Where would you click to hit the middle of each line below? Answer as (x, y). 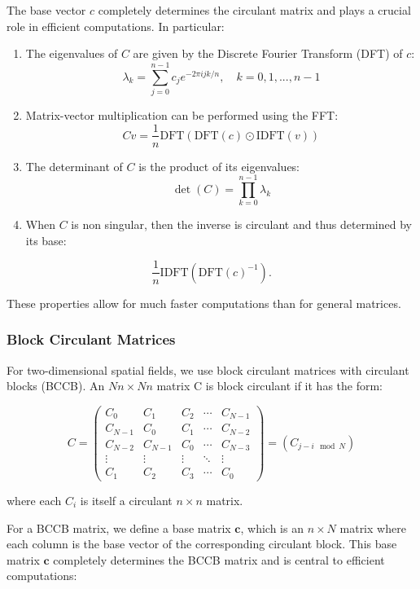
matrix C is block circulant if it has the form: (269, 386)
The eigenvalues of (72, 53)
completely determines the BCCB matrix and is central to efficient (219, 559)
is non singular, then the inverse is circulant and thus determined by (241, 224)
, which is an (272, 527)
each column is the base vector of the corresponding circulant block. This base (202, 544)
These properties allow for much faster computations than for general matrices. (204, 303)
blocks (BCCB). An (56, 386)
